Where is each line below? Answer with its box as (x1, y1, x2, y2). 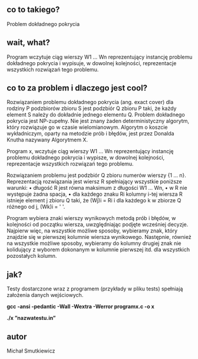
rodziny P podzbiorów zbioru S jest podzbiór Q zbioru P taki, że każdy (6, 105, 177, 112)
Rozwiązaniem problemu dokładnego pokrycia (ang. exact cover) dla (6, 99, 174, 106)
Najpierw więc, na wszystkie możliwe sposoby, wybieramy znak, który (6, 227, 178, 234)
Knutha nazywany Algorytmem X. (6, 136, 88, 144)
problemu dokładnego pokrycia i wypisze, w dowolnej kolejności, (6, 154, 165, 161)
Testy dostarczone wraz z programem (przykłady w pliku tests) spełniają (6, 285, 183, 292)
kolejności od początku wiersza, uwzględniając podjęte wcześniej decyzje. (6, 221, 189, 228)
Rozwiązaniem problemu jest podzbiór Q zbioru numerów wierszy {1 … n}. (6, 172, 186, 179)
